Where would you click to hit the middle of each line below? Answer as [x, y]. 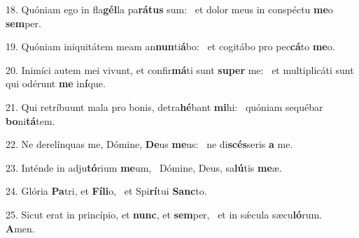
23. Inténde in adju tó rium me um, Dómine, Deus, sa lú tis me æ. [144, 167]
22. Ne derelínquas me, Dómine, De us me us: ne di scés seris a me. [149, 144]
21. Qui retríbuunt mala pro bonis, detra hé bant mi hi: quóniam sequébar [164, 106]
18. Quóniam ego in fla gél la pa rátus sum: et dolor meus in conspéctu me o [169, 9]
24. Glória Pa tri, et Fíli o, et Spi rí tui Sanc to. [106, 191]
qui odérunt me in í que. [56, 83]
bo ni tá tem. [30, 120]
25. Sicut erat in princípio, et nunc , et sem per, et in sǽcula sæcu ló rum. [164, 214]
